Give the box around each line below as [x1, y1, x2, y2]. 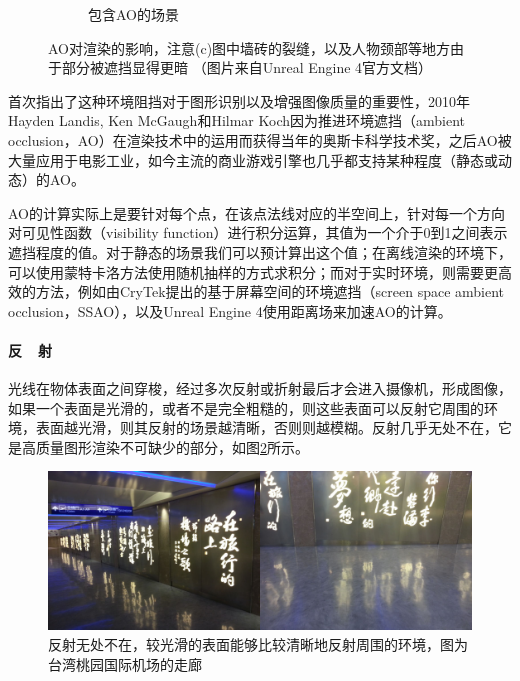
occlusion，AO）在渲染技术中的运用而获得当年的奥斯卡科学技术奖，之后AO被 [8, 129, 512, 150]
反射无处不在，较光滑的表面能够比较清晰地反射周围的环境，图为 [48, 634, 468, 655]
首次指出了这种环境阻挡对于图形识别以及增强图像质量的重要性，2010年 [8, 90, 470, 111]
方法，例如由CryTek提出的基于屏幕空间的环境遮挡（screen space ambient [35, 281, 505, 302]
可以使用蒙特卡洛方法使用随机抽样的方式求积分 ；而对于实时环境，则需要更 [8, 261, 498, 282]
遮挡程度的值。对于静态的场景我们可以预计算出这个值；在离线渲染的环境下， [8, 241, 512, 262]
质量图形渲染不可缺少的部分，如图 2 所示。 [35, 436, 309, 457]
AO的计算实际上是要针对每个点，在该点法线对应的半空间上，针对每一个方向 [8, 202, 505, 223]
